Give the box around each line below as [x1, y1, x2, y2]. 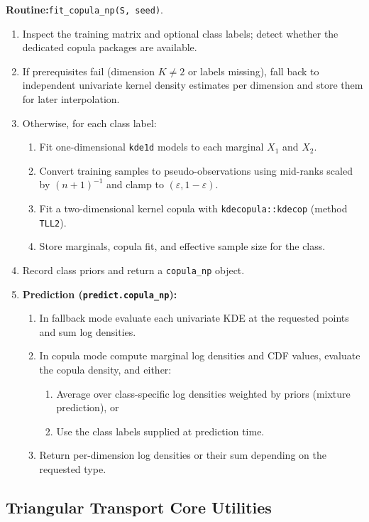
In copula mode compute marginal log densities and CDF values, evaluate [39, 348, 360, 363]
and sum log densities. [39, 324, 136, 339]
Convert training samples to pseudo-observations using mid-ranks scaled [39, 163, 353, 178]
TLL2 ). [39, 214, 67, 229]
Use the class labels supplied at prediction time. [56, 423, 265, 438]
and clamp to [106, 177, 164, 192]
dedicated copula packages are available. [22, 40, 197, 55]
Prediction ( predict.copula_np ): [22, 286, 177, 301]
